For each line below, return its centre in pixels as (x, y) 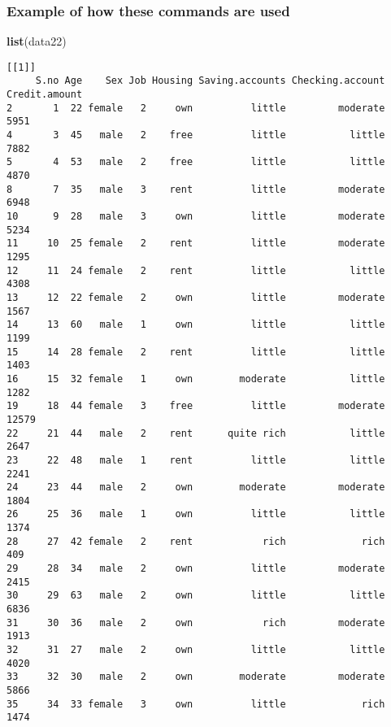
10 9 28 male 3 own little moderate (196, 217)
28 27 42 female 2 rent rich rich (196, 541)
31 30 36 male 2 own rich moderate (196, 623)
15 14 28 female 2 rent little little (196, 352)
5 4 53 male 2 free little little (196, 162)
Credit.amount (45, 95)
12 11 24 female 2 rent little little (196, 270)
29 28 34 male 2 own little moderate (196, 569)
